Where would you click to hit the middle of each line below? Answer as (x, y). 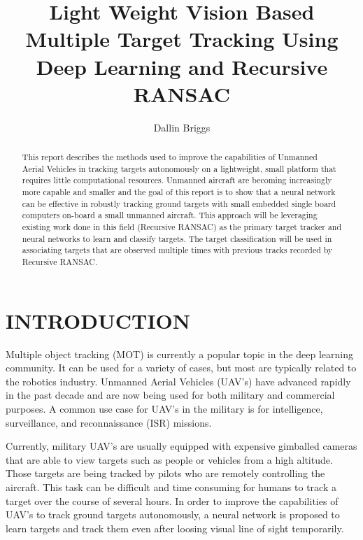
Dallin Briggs (182, 127)
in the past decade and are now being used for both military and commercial (170, 395)
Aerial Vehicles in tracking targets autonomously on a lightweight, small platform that (179, 168)
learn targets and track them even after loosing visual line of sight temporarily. (175, 528)
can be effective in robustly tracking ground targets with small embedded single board (179, 203)
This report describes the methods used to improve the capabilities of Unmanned (170, 157)
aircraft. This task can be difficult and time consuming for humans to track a (171, 486)
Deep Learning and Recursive (182, 66)
